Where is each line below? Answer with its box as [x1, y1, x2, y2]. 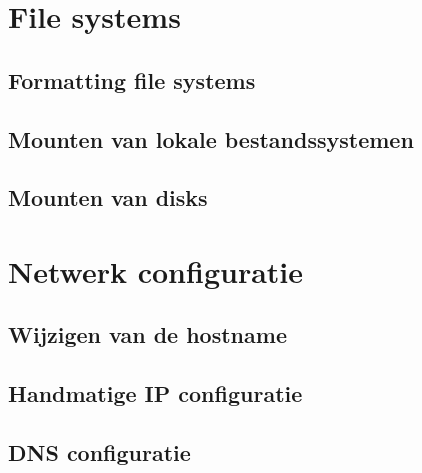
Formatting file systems [8, 64, 256, 95]
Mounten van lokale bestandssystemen [8, 123, 414, 154]
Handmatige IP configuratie [8, 378, 303, 409]
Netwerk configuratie [8, 250, 304, 291]
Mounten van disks [8, 182, 208, 213]
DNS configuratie [8, 437, 191, 468]
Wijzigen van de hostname [8, 319, 287, 350]
